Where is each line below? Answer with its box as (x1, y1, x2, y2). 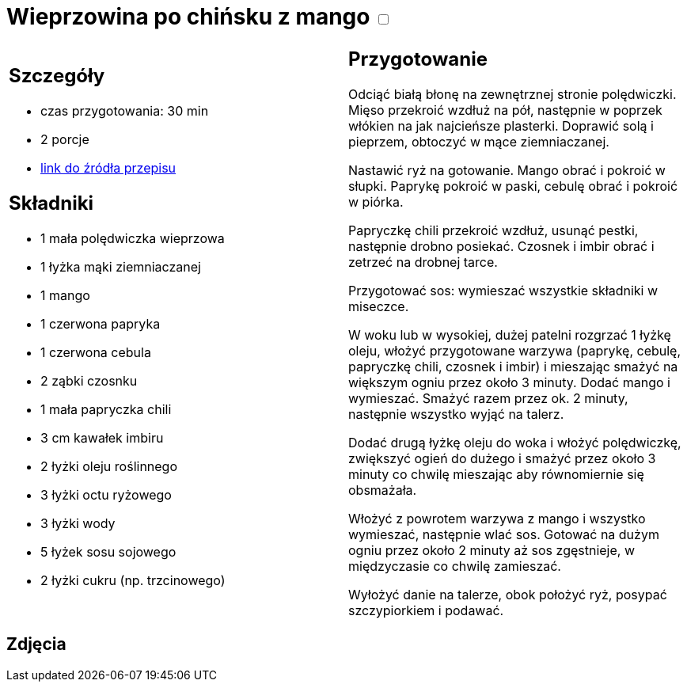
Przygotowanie (348, 47, 488, 70)
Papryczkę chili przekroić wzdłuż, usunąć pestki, (348, 222, 639, 238)
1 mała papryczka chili (40, 401, 172, 418)
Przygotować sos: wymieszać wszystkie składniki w (348, 282, 659, 298)
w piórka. (348, 193, 404, 210)
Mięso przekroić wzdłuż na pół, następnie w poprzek (348, 101, 662, 118)
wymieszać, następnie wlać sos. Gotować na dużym (348, 526, 659, 542)
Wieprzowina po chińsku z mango (6, 3, 370, 30)
